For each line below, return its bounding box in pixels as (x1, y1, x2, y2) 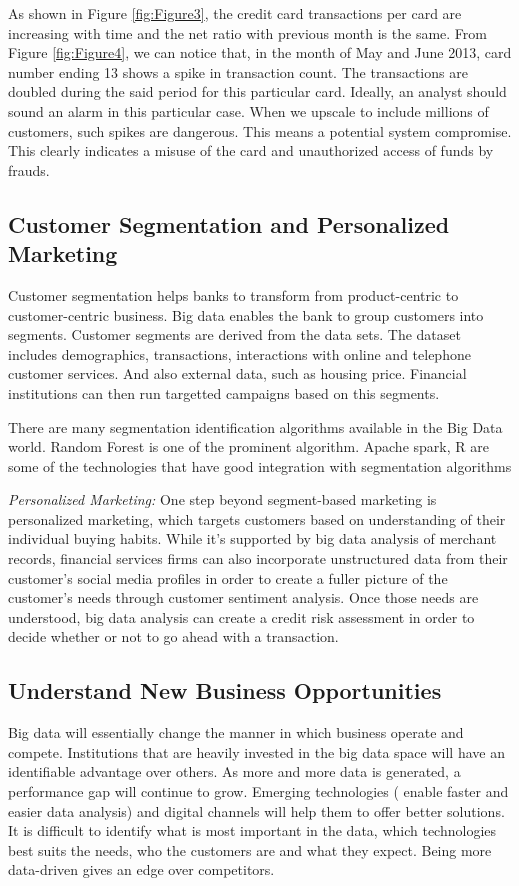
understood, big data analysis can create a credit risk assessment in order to (8, 606, 475, 627)
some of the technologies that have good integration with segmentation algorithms (8, 455, 512, 476)
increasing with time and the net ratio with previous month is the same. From (8, 22, 487, 43)
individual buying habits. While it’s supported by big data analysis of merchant (8, 528, 497, 549)
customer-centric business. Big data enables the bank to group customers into (8, 304, 484, 325)
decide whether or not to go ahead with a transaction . (8, 626, 339, 647)
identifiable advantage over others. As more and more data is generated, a (8, 761, 461, 782)
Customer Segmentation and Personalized (8, 208, 450, 239)
